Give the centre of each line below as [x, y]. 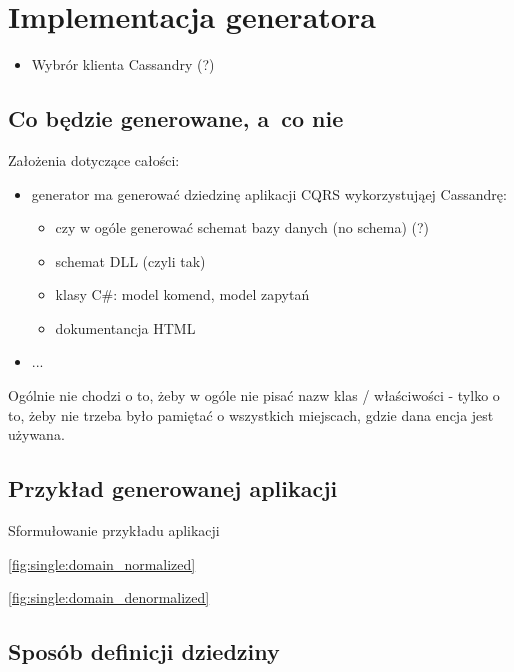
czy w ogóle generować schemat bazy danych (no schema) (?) [242, 227]
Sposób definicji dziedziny [144, 651]
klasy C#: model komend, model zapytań [182, 294]
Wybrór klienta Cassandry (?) [123, 64]
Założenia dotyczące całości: [94, 159]
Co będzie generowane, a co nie [176, 118]
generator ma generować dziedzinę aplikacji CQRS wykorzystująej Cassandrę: [269, 193]
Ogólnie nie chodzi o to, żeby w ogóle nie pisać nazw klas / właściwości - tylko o [254, 395]
